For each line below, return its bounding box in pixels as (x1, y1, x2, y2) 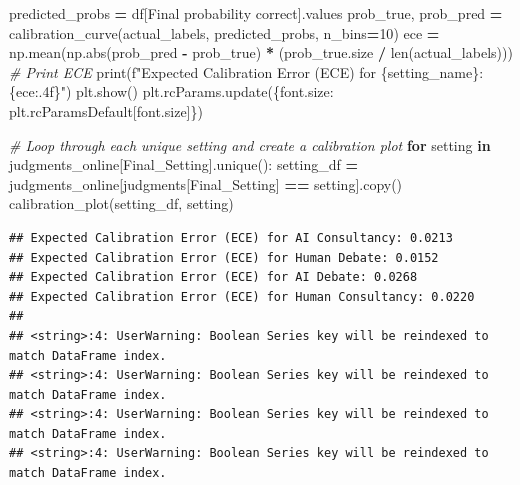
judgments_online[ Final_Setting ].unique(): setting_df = (9, 154, 358, 175)
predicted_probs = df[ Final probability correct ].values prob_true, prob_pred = (9, 3, 503, 23)
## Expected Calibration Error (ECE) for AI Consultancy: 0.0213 (9, 230, 453, 245)
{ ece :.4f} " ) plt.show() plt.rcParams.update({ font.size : (9, 81, 334, 102)
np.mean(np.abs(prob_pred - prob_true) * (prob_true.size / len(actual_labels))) (9, 42, 513, 63)
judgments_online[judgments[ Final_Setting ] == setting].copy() (9, 173, 403, 194)
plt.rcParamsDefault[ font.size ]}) (9, 100, 203, 121)
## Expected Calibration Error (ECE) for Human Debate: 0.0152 (9, 250, 439, 265)
